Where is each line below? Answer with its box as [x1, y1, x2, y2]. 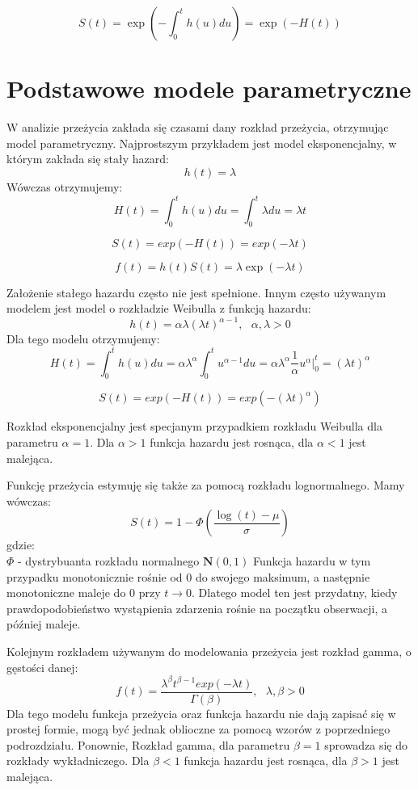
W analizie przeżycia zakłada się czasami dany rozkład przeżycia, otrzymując [6, 119, 389, 136]
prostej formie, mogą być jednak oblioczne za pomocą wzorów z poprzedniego [6, 721, 391, 737]
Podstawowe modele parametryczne [6, 72, 412, 105]
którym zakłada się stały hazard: [6, 150, 169, 167]
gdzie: [6, 536, 35, 553]
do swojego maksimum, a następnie [195, 568, 370, 585]
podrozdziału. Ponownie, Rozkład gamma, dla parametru [6, 736, 290, 753]
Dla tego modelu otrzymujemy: [6, 330, 160, 347]
